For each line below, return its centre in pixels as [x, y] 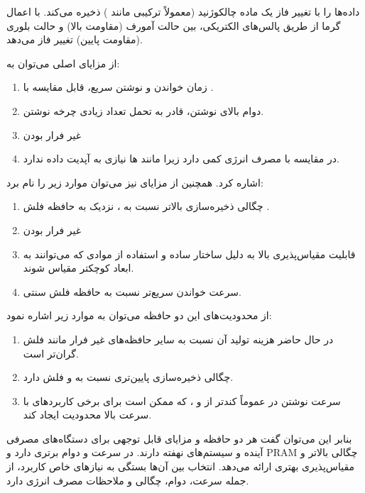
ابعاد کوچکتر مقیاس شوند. [78, 268]
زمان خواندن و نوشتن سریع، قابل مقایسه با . [118, 87]
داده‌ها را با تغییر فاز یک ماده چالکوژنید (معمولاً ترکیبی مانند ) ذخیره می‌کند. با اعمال [183, 11]
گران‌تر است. [51, 353]
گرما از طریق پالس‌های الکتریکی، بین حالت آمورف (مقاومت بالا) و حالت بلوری [174, 25]
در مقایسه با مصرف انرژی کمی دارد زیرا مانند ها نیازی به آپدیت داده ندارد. [181, 159]
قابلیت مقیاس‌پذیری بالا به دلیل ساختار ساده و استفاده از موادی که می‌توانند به [189, 254]
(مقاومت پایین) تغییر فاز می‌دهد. [75, 39]
